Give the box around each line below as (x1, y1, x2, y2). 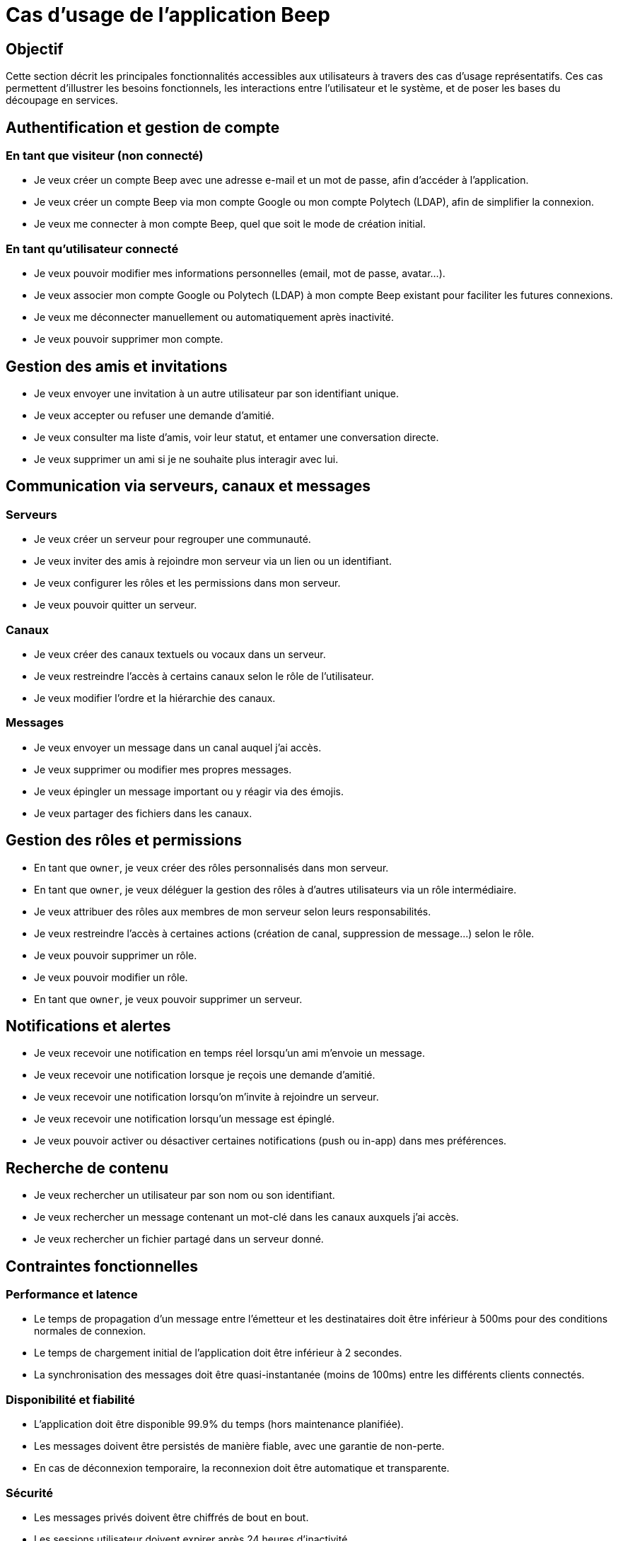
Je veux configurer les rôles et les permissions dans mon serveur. (34, 577, 341, 590)
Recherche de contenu (6, 1159, 169, 1177)
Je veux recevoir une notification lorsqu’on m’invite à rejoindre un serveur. (34, 1091, 379, 1103)
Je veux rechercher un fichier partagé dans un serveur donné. (34, 1233, 324, 1246)
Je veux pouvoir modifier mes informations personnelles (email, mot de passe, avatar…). (34, 267, 445, 280)
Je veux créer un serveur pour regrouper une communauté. (34, 533, 311, 546)
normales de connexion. (34, 1325, 146, 1337)
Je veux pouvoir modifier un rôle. (34, 971, 188, 983)
